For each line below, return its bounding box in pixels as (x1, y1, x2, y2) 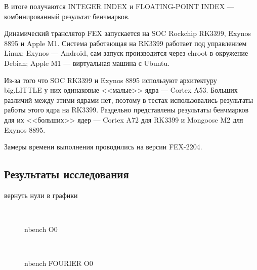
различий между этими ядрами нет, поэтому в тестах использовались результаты (4, 94, 253, 105)
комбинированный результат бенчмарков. (4, 11, 130, 21)
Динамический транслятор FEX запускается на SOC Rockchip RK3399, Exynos (4, 28, 251, 38)
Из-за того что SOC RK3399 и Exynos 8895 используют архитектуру (4, 74, 217, 85)
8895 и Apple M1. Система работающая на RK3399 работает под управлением (4, 37, 247, 48)
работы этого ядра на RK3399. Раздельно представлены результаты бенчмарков (4, 104, 249, 115)
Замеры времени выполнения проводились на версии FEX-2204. (4, 141, 202, 152)
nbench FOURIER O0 (24, 258, 93, 268)
